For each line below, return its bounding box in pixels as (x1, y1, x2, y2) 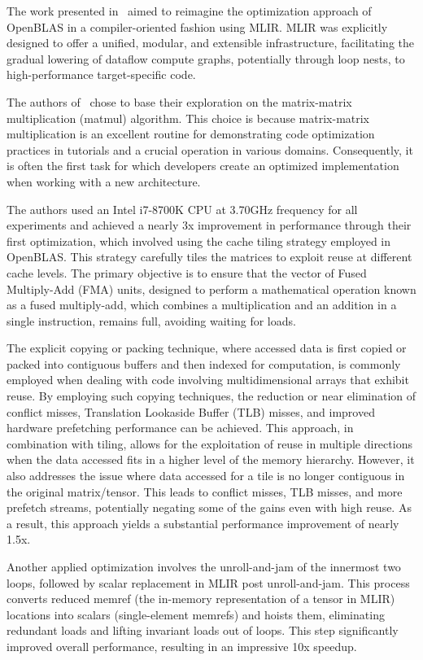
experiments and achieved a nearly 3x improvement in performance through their (7, 216, 412, 234)
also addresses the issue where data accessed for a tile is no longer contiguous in (7, 467, 405, 484)
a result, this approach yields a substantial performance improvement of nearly (7, 514, 399, 531)
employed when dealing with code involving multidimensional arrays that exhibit (7, 371, 409, 388)
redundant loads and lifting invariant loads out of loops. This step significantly (7, 622, 399, 639)
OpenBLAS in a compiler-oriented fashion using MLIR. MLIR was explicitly (7, 18, 388, 35)
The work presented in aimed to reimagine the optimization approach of (7, 2, 372, 19)
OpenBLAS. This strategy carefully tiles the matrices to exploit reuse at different (7, 248, 412, 265)
